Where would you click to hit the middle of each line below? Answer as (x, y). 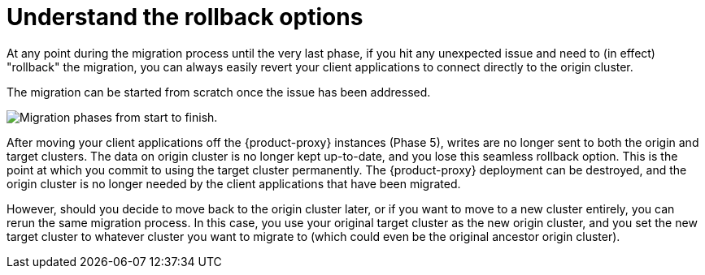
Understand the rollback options (185, 17)
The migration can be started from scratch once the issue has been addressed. (219, 92)
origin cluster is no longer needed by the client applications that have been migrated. (234, 183)
